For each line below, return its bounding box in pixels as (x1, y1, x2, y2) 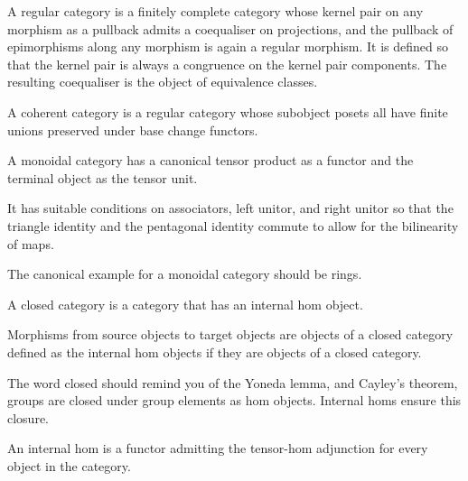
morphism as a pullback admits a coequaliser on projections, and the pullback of (7, 19, 454, 38)
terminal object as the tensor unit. (7, 168, 198, 187)
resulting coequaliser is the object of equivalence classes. (7, 72, 318, 91)
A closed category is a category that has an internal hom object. (7, 294, 363, 313)
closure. (7, 408, 50, 427)
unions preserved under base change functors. (7, 120, 258, 139)
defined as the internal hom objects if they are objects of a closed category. (7, 342, 422, 361)
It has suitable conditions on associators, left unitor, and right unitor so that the (7, 199, 454, 217)
